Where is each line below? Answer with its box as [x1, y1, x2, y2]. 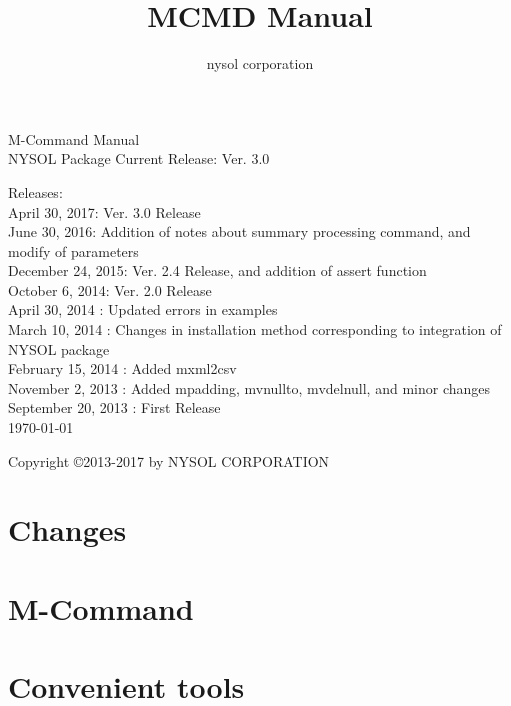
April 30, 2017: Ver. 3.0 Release [8, 201, 201, 222]
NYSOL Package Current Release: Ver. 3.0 [8, 148, 270, 169]
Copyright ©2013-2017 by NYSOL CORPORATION [8, 450, 330, 471]
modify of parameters [8, 240, 139, 261]
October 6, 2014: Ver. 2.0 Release [8, 279, 212, 300]
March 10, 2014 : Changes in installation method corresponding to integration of [8, 319, 502, 340]
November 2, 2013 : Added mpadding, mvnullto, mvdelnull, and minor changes [8, 377, 491, 398]
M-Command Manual [8, 128, 140, 149]
